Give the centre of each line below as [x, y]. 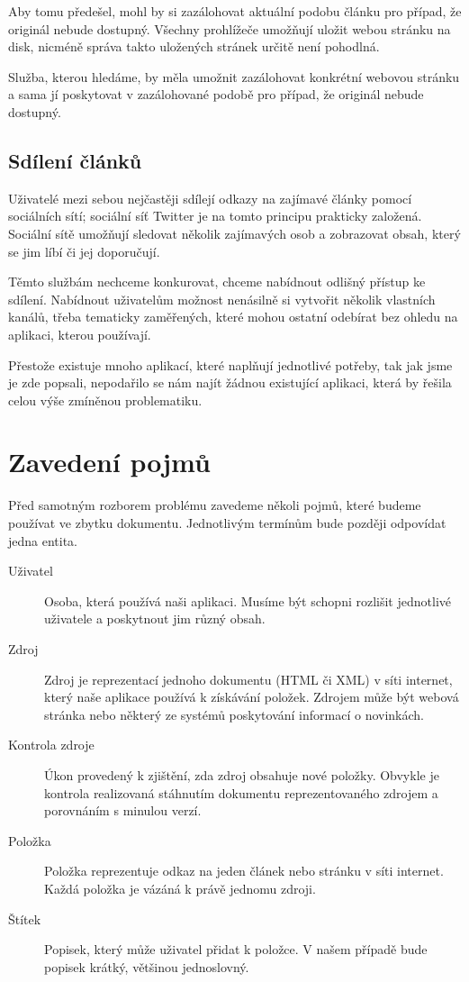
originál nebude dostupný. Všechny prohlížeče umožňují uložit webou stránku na [230, 28]
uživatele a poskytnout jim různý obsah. [155, 618]
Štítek [25, 918]
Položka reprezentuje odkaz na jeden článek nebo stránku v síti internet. [244, 871]
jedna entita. [43, 540]
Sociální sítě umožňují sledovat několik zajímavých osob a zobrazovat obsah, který [234, 233]
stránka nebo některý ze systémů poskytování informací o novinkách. [234, 714]
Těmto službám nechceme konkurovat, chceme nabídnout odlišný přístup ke [217, 282]
